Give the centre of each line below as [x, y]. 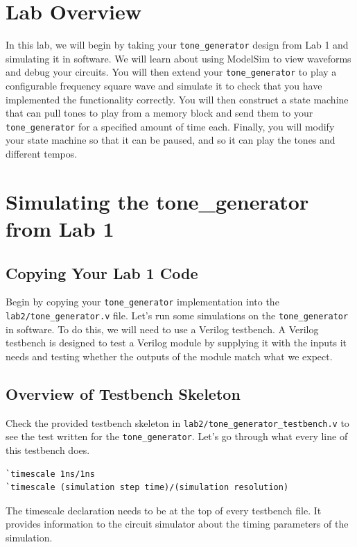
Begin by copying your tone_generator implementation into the [142, 302]
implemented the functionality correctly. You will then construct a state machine [177, 99]
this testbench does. [48, 450]
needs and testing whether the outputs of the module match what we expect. [169, 356]
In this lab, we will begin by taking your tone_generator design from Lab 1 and [177, 45]
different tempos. [42, 154]
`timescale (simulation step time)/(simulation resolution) [147, 488]
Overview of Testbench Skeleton [123, 393]
